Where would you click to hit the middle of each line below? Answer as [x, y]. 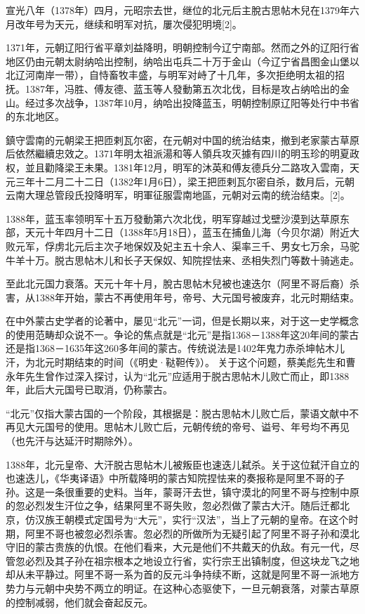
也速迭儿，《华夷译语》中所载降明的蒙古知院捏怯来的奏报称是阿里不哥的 [170, 478]
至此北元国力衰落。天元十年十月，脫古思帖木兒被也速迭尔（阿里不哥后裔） [178, 283]
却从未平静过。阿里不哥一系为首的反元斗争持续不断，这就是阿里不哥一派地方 [182, 574]
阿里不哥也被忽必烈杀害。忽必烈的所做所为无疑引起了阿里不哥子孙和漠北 [192, 533]
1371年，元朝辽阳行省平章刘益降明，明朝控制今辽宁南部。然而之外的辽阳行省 [182, 47]
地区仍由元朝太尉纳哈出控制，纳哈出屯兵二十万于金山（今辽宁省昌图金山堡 [178, 61]
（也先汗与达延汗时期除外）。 [72, 441]
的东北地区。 [35, 116]
